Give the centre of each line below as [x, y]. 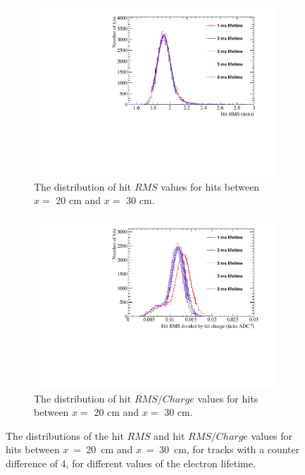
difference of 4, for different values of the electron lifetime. [131, 463]
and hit [169, 435]
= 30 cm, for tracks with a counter [223, 449]
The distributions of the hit [65, 435]
